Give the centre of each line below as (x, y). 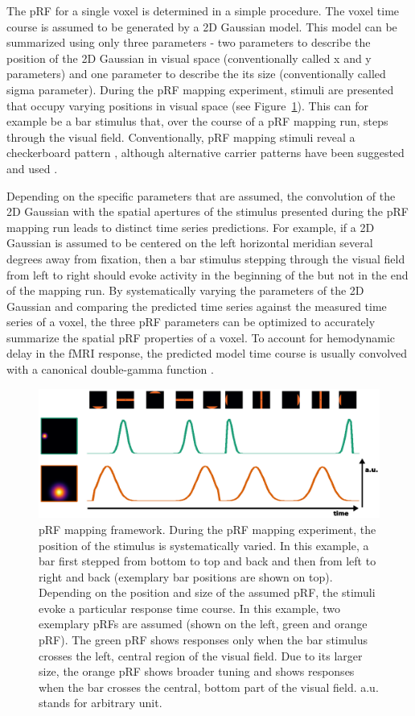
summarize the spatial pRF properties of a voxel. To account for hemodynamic (201, 337)
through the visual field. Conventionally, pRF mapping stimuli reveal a (181, 137)
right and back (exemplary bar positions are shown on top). (186, 576)
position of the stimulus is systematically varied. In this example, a (204, 545)
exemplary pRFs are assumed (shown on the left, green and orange (203, 624)
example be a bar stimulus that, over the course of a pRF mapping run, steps (197, 121)
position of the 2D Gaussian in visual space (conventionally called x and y (189, 58)
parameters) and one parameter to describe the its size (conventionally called (196, 74)
